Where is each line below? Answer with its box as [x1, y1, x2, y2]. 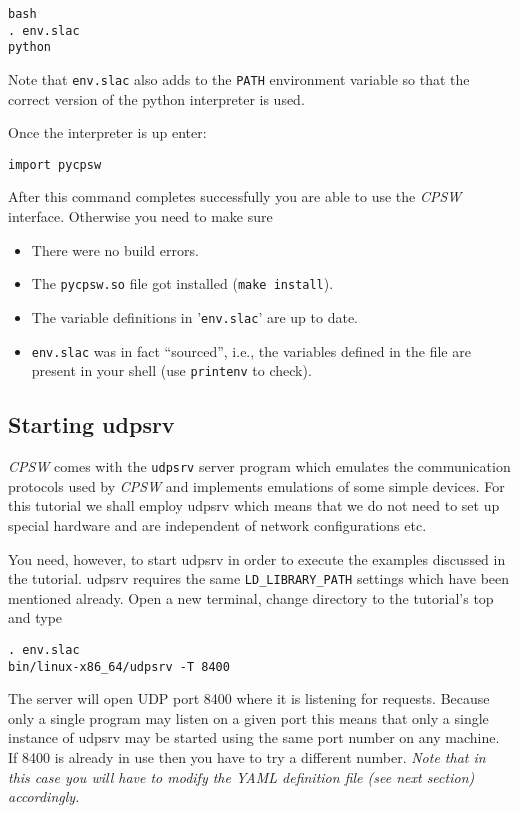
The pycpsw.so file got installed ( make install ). [31, 273, 334, 294]
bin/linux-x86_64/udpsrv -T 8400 [8, 659, 230, 674]
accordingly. [8, 786, 80, 807]
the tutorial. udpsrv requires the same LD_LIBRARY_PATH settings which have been [8, 568, 510, 589]
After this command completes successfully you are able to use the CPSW [8, 186, 462, 207]
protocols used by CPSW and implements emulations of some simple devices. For [8, 475, 505, 496]
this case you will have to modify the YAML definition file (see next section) [8, 766, 475, 787]
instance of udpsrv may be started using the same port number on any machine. [8, 727, 500, 748]
